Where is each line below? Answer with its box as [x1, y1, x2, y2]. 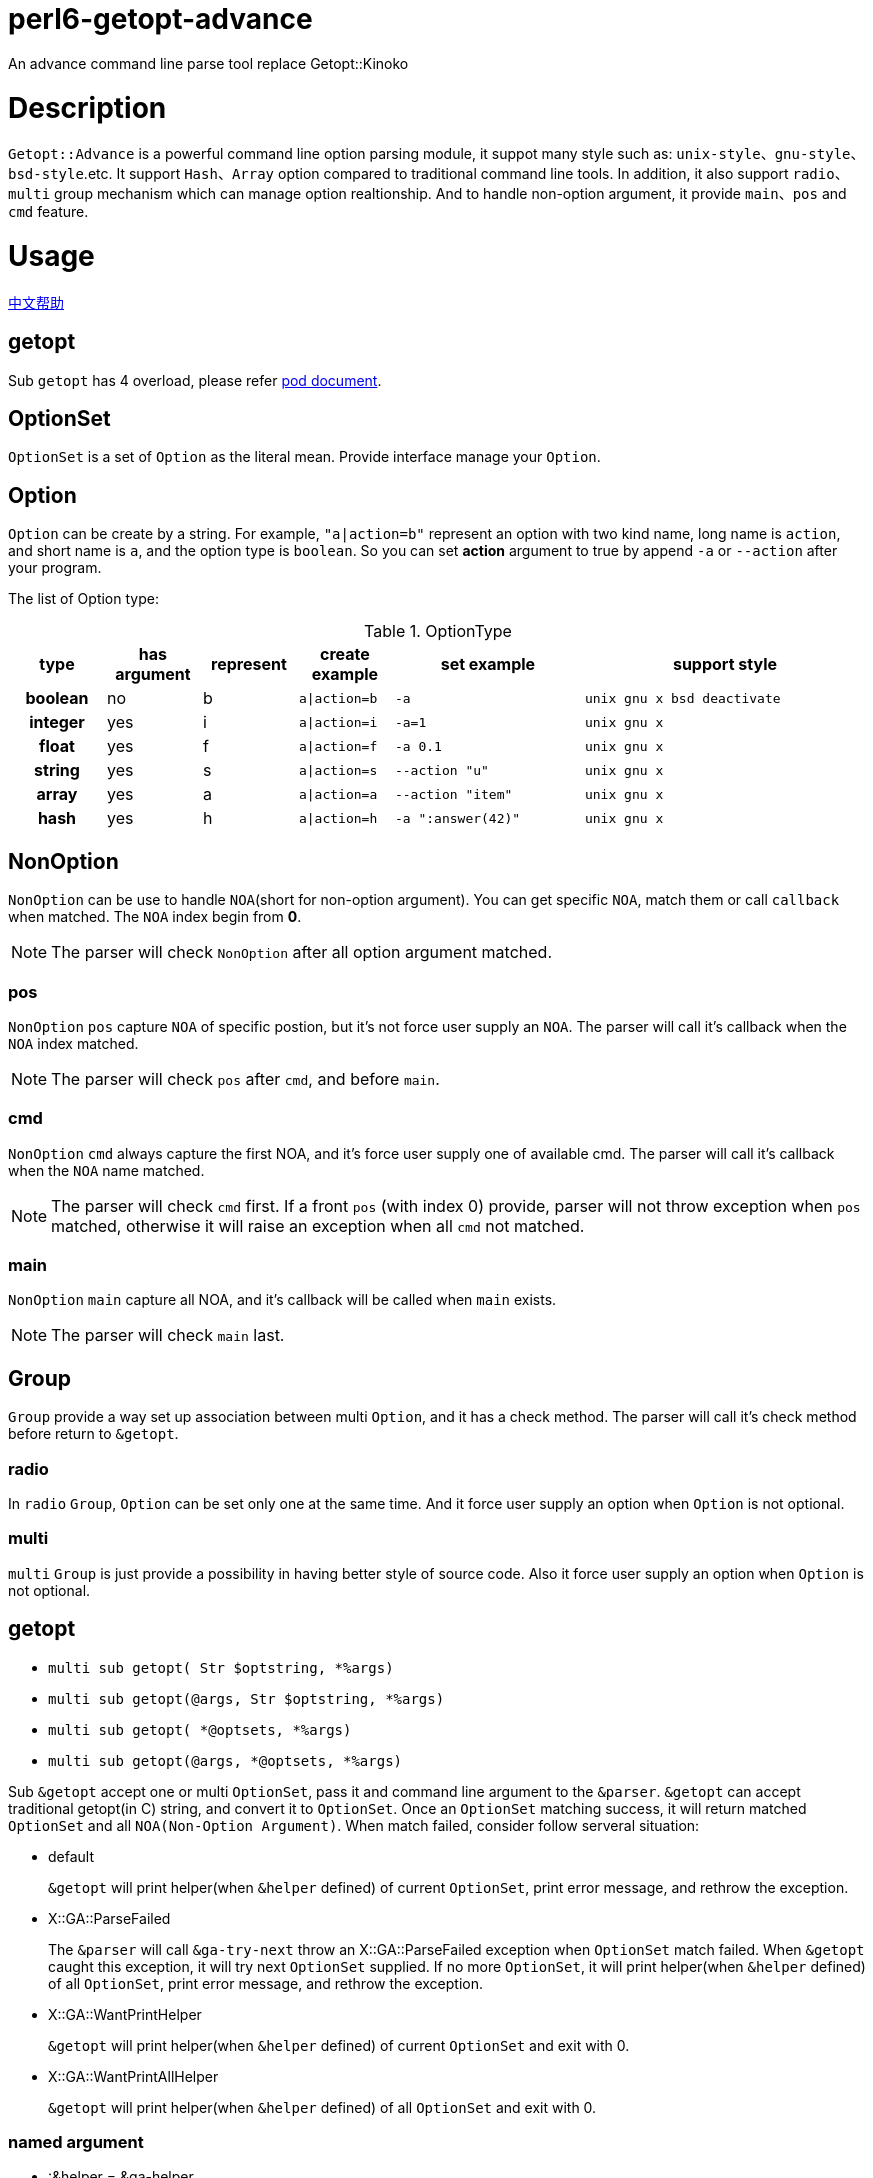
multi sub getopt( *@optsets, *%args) [48, 1721, 352, 1738]
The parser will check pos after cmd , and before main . [51, 1068, 440, 1089]
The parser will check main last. [51, 1325, 285, 1346]
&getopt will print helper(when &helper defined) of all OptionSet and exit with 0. [48, 2098, 597, 2116]
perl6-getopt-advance [8, 2, 313, 36]
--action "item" [394, 786, 513, 802]
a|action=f [298, 738, 378, 754]
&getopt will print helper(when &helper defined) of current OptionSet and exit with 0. [48, 2036, 630, 2054]
